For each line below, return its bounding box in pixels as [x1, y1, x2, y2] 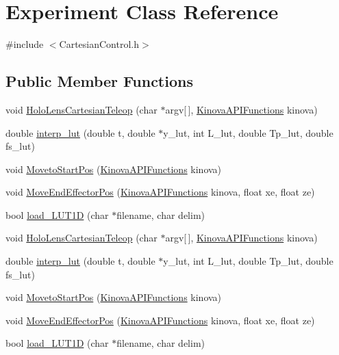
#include [5, 37, 44, 51]
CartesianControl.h [59, 37, 140, 51]
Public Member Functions [5, 70, 193, 92]
